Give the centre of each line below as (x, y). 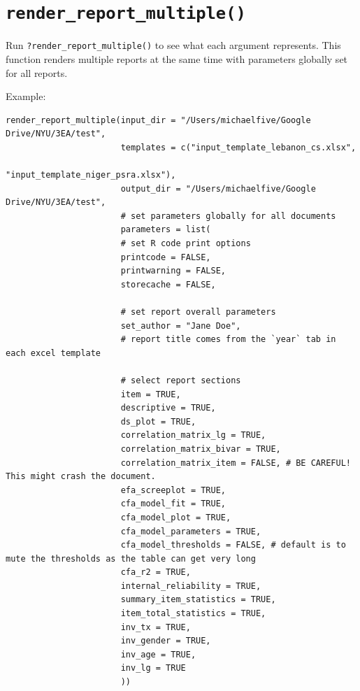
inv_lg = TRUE (153, 668)
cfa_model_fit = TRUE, (173, 504)
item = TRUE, (151, 394)
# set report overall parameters (198, 312)
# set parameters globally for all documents (228, 216)
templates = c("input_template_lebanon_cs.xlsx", (238, 147)
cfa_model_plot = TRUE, (176, 517)
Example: (26, 96)
